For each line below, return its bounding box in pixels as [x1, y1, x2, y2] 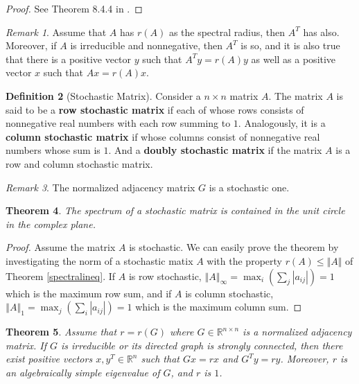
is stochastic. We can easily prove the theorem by [129, 240, 339, 254]
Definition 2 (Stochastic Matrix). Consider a [6, 88, 201, 103]
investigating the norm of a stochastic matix [6, 253, 193, 268]
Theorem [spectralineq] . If [6, 268, 116, 283]
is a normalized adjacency [243, 324, 352, 339]
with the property [207, 253, 282, 268]
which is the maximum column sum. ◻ [135, 299, 302, 314]
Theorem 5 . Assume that [6, 324, 117, 339]
